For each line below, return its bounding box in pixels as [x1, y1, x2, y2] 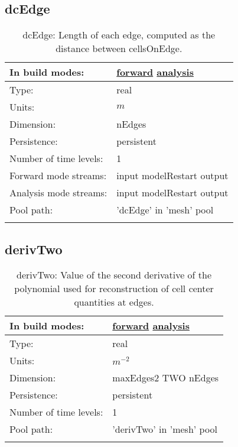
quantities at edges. [74, 295, 154, 309]
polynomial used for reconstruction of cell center [14, 281, 214, 296]
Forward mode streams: [9, 169, 107, 183]
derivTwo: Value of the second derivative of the [17, 268, 212, 282]
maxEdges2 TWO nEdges [112, 371, 219, 385]
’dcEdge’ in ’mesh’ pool [116, 203, 214, 217]
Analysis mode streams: [9, 186, 107, 200]
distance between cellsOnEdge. [56, 41, 182, 56]
